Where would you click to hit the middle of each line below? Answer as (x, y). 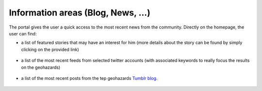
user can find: (23, 33)
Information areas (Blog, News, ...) (80, 13)
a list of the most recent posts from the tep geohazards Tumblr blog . (89, 78)
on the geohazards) (41, 67)
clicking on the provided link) (50, 49)
